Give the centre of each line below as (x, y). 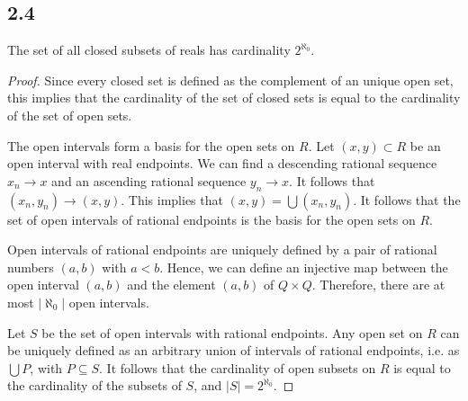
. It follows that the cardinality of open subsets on (238, 367)
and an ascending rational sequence (149, 180)
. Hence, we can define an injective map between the (304, 267)
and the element (171, 285)
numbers (31, 267)
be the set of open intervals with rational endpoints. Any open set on (232, 332)
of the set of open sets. (70, 115)
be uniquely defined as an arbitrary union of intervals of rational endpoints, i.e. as (234, 350)
